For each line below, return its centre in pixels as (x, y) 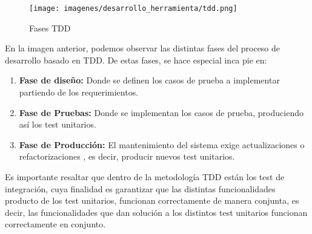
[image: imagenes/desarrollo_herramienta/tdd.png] (133, 8)
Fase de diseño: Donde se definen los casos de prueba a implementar (149, 80)
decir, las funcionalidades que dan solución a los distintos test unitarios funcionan (156, 212)
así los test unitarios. (58, 124)
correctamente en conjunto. (55, 224)
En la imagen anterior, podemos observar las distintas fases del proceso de (143, 48)
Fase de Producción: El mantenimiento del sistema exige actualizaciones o (162, 144)
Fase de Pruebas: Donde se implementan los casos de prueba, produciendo (161, 112)
